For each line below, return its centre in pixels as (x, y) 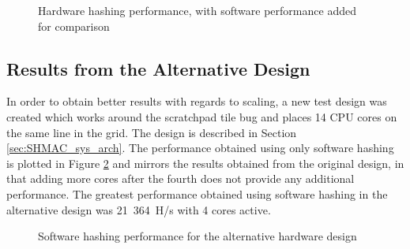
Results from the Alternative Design (158, 68)
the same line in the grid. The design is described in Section (152, 132)
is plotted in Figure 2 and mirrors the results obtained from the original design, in (205, 163)
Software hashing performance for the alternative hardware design (197, 236)
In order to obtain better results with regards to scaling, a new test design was (197, 101)
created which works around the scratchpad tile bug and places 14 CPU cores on (202, 116)
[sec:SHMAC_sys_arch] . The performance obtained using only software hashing (200, 148)
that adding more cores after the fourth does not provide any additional (181, 178)
